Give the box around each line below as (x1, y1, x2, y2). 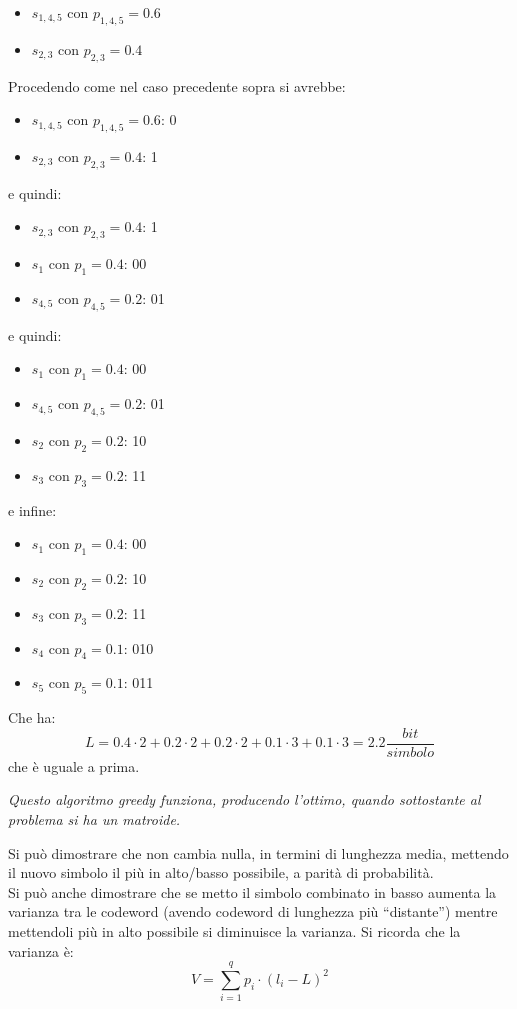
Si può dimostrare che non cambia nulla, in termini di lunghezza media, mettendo (8, 842, 509, 863)
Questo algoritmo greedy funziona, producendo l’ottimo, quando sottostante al (8, 789, 481, 810)
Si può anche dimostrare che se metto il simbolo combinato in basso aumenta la (8, 881, 497, 902)
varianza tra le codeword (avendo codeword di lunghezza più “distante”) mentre (8, 901, 498, 922)
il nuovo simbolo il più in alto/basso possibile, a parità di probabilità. (8, 862, 434, 883)
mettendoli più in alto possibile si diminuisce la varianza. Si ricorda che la (8, 920, 461, 941)
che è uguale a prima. (8, 755, 140, 776)
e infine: (8, 499, 57, 520)
